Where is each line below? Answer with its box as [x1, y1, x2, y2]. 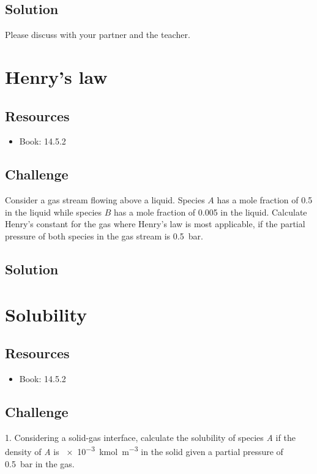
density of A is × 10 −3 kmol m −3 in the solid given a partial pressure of [5, 443, 283, 457]
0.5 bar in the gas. [5, 457, 75, 470]
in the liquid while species [5, 205, 102, 218]
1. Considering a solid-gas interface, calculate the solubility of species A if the [5, 431, 296, 443]
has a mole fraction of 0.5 [217, 194, 313, 206]
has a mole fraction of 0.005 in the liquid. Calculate [114, 205, 307, 218]
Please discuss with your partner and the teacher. [5, 28, 190, 41]
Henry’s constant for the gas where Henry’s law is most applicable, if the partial [5, 217, 305, 230]
